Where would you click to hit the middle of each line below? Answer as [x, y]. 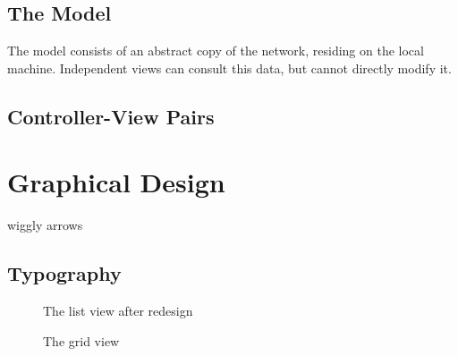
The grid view [81, 340]
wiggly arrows [45, 225]
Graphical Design [116, 182]
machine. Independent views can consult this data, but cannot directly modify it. [229, 68]
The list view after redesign [118, 311]
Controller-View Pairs [111, 116]
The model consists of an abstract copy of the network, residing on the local [216, 51]
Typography [64, 273]
